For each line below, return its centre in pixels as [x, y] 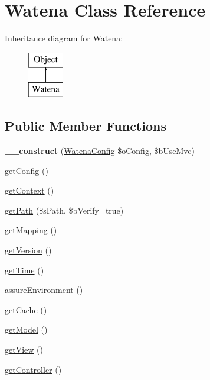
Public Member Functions [86, 126]
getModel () [26, 329]
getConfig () [27, 170]
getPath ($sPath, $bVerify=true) [64, 210]
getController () [33, 369]
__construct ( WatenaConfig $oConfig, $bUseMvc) [100, 151]
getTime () [24, 270]
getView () [24, 350]
